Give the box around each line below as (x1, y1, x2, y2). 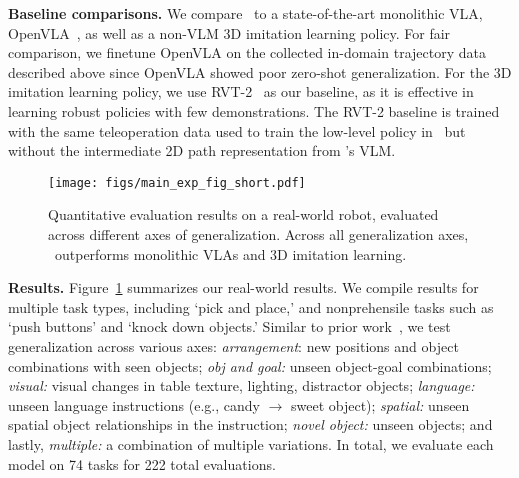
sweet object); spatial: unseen (290, 394, 470, 415)
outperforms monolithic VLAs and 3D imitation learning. (54, 243, 407, 264)
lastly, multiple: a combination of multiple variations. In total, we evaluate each (8, 433, 494, 454)
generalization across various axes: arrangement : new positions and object (8, 335, 459, 356)
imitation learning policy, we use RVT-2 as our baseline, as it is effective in (8, 81, 474, 102)
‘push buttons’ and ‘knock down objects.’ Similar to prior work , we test (8, 316, 451, 337)
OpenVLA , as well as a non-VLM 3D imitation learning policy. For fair (8, 22, 451, 43)
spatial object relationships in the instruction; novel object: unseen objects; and (8, 414, 493, 435)
